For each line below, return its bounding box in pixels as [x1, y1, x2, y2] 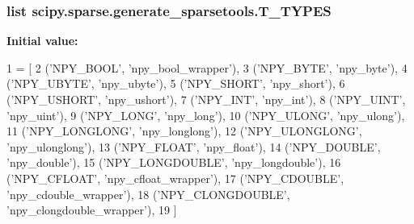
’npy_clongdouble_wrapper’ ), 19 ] [6, 201, 177, 218]
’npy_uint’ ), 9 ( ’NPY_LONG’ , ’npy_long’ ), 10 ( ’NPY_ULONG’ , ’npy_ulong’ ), [6, 106, 405, 123]
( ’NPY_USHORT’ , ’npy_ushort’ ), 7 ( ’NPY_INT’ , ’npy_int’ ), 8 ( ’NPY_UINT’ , [6, 91, 406, 107]
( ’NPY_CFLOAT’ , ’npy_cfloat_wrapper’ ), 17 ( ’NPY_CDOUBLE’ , [6, 169, 344, 186]
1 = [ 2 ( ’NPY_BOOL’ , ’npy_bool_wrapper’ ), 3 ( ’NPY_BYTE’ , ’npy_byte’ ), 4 [6, 59, 408, 76]
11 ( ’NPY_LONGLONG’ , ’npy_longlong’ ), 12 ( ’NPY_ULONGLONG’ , [6, 122, 362, 139]
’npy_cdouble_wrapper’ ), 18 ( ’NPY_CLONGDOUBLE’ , [6, 185, 290, 202]
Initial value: [6, 32, 78, 49]
